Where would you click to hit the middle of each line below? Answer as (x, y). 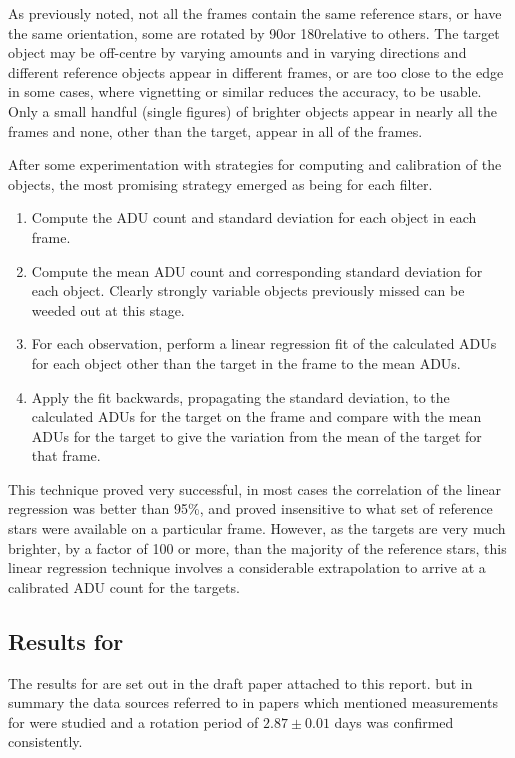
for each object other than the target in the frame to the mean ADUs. (246, 362)
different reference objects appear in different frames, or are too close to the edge (256, 71)
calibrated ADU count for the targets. (124, 586)
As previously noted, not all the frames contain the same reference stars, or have (255, 13)
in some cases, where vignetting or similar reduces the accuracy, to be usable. (245, 91)
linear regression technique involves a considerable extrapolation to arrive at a (247, 567)
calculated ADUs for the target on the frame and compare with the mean (256, 416)
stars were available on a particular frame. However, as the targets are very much (257, 528)
